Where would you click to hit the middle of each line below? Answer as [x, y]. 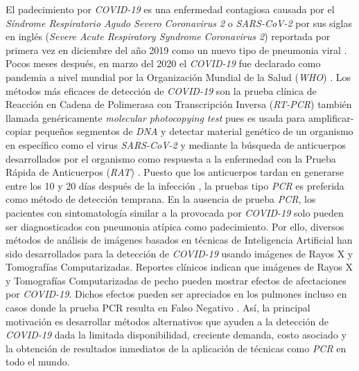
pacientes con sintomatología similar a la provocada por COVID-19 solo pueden [175, 212]
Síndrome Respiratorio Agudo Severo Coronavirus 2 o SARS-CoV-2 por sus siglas [179, 22]
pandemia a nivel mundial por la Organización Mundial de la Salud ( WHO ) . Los [178, 76]
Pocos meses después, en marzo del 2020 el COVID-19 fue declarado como [163, 63]
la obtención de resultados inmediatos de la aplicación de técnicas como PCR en [176, 348]
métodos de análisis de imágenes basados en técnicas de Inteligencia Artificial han [179, 240]
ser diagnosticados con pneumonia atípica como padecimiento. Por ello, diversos [175, 226]
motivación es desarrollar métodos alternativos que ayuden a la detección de [167, 321]
